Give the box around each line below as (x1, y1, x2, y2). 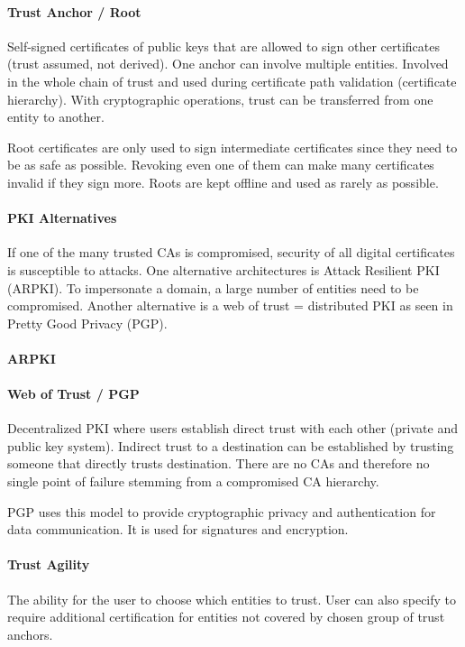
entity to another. (7, 107, 105, 126)
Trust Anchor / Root (7, 2, 141, 21)
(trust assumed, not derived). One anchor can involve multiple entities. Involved (7, 54, 449, 73)
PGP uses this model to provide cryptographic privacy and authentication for (7, 502, 436, 521)
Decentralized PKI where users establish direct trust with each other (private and (7, 419, 458, 438)
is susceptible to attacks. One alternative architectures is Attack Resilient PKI (7, 260, 440, 279)
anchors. (7, 624, 53, 643)
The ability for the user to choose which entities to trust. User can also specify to (7, 589, 457, 608)
